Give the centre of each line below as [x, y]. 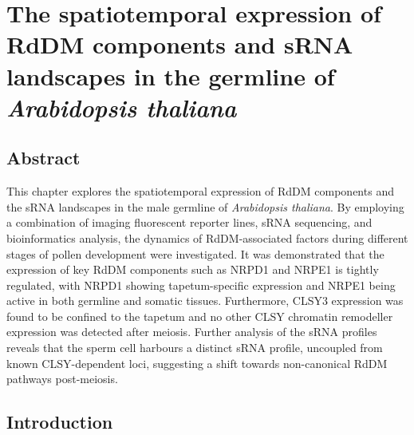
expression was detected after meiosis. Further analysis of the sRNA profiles [192, 332]
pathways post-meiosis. [62, 379]
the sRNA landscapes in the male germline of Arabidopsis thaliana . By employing [205, 206]
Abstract [43, 158]
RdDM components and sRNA [180, 44]
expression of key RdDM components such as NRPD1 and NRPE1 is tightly [193, 269]
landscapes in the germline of [171, 75]
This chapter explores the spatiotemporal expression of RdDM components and [200, 191]
